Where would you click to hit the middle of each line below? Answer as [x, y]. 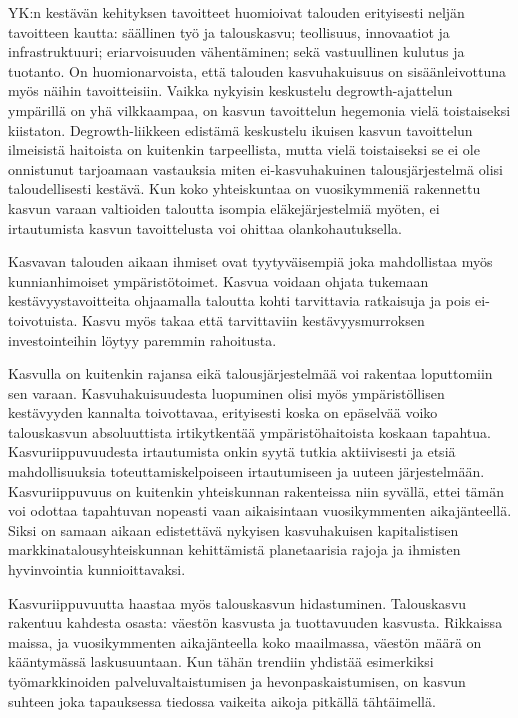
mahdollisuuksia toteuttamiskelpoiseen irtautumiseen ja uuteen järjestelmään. [246, 471]
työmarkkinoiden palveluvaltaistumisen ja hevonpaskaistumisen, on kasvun [237, 681]
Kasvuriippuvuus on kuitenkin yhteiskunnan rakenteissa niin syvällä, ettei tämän [256, 490]
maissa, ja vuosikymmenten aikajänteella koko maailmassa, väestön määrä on [245, 641]
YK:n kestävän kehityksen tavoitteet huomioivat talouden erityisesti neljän [236, 12]
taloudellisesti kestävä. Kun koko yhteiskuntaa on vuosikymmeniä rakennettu [244, 188]
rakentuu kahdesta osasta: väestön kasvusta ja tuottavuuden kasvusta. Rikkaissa [255, 622]
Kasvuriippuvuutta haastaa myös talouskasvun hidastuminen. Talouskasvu [237, 602]
